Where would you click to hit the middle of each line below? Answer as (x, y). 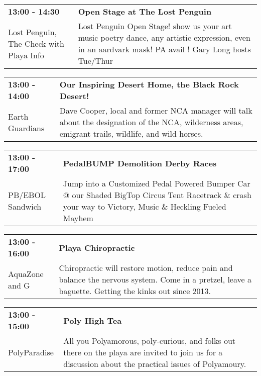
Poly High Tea (93, 320)
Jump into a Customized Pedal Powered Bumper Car (157, 183)
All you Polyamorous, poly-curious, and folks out (150, 341)
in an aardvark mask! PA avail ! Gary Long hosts (164, 49)
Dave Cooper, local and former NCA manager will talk (156, 110)
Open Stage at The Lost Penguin (145, 11)
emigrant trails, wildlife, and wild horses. (131, 133)
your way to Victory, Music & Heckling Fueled (145, 206)
